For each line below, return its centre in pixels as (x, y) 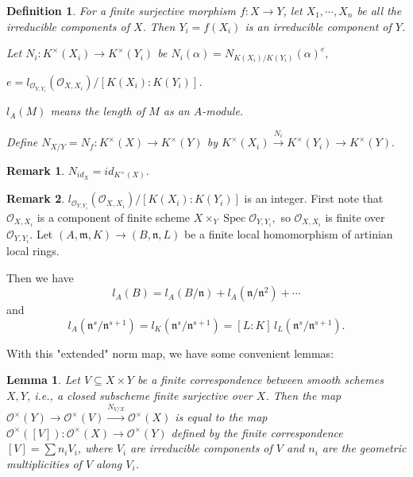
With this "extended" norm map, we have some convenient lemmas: (170, 353)
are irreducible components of (201, 448)
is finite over (355, 217)
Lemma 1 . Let (43, 380)
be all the (379, 10)
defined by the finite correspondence (257, 432)
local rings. (33, 251)
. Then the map (303, 396)
